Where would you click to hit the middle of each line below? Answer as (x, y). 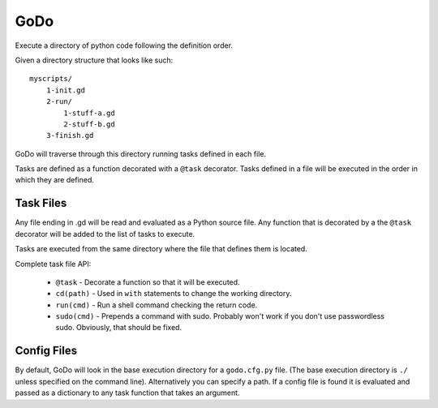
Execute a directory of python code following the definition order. (124, 45)
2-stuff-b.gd (89, 124)
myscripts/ (51, 79)
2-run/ (59, 102)
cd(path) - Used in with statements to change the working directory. (174, 294)
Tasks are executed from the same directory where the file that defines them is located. (161, 249)
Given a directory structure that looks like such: (94, 60)
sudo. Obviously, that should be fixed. (119, 328)
